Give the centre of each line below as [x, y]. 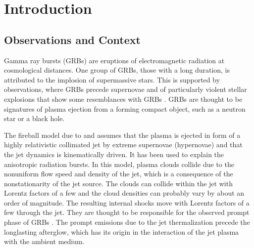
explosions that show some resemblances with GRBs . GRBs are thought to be [123, 99]
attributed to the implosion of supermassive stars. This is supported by [112, 79]
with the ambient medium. [44, 241]
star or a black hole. [34, 118]
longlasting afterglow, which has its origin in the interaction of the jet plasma [122, 231]
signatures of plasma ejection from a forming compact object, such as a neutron [125, 108]
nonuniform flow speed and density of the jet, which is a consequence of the [119, 174]
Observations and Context [72, 39]
